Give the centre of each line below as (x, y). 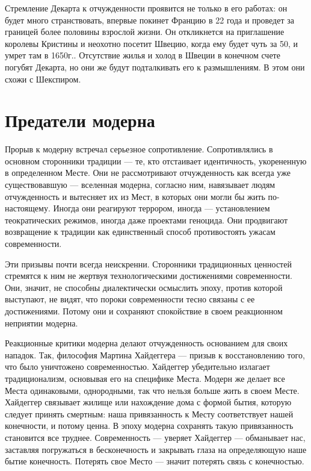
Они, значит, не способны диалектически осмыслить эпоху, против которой (144, 287)
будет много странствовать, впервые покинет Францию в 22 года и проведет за (149, 20)
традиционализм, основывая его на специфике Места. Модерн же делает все (145, 378)
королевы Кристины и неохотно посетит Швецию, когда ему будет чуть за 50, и (152, 43)
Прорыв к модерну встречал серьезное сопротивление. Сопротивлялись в (139, 149)
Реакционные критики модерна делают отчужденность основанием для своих (146, 343)
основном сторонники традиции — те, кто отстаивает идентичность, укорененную (156, 161)
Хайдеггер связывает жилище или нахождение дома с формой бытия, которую (148, 402)
